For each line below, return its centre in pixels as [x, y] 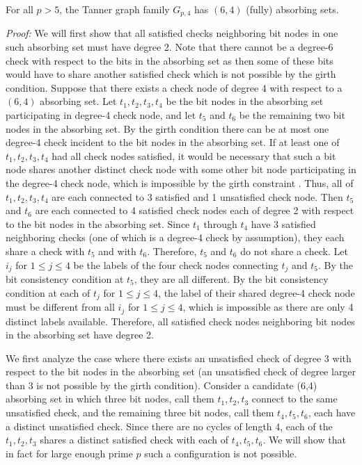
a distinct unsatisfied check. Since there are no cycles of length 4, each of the [169, 426]
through [220, 223]
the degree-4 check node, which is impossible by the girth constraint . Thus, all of [180, 182]
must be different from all [60, 307]
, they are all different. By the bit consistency [231, 279]
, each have [332, 413]
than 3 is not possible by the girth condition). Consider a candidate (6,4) [162, 385]
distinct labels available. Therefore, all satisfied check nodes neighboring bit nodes [180, 321]
